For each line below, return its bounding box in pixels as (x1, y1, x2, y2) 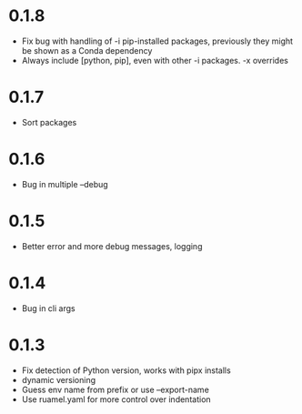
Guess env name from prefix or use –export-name (21, 384, 210, 395)
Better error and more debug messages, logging (21, 240, 203, 251)
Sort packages (21, 116, 77, 127)
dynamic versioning (21, 374, 96, 385)
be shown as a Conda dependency (21, 45, 153, 56)
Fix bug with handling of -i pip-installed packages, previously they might (21, 35, 293, 46)
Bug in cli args (21, 302, 75, 314)
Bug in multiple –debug (21, 178, 108, 189)
